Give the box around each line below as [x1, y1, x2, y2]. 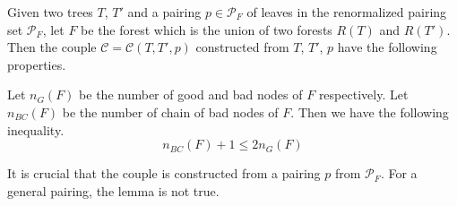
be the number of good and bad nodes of [79, 85, 303, 104]
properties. [7, 55, 66, 73]
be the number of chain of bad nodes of [62, 102, 279, 121]
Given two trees [7, 3, 93, 21]
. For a [380, 164, 418, 183]
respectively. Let [318, 85, 409, 104]
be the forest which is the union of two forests [81, 20, 332, 39]
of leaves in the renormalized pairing [246, 3, 447, 21]
